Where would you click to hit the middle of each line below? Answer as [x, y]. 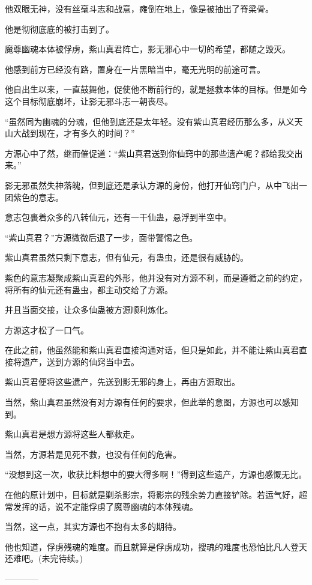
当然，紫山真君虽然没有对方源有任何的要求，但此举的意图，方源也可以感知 [152, 402]
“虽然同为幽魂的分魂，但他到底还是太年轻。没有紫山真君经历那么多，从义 [150, 121]
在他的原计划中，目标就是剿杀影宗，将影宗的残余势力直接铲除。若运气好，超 [156, 495]
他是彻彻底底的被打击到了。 [59, 29]
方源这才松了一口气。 [47, 329]
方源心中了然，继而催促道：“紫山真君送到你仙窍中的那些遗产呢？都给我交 [150, 153]
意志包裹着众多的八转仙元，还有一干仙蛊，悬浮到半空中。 [118, 217]
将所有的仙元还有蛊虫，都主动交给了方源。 [89, 289]
